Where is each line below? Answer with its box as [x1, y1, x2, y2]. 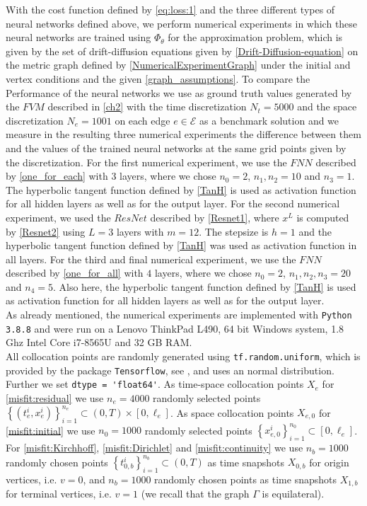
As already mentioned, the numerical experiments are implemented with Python [6, 307, 352, 322]
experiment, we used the [6, 209, 111, 224]
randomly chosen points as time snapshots [154, 472, 337, 487]
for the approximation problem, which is [168, 30, 343, 45]
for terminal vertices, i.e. [6, 486, 112, 501]
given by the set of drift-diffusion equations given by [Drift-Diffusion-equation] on [6, 43, 359, 58]
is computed [296, 209, 349, 224]
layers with [116, 224, 164, 238]
